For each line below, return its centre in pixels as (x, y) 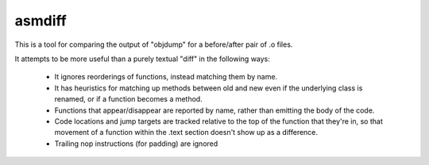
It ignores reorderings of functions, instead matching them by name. (166, 77)
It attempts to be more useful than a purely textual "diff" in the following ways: (142, 59)
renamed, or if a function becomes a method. (128, 99)
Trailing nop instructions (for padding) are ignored (136, 144)
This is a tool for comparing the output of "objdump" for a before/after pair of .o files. (154, 44)
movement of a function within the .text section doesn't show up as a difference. (186, 132)
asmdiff (41, 21)
